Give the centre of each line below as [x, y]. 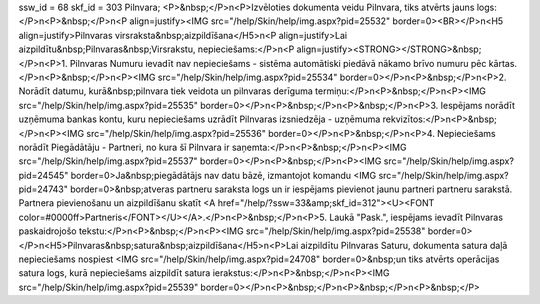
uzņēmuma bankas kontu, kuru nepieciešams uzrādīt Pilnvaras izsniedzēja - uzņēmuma [199, 119]
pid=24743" [43, 189]
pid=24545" [43, 175]
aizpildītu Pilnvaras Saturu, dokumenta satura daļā [404, 245]
